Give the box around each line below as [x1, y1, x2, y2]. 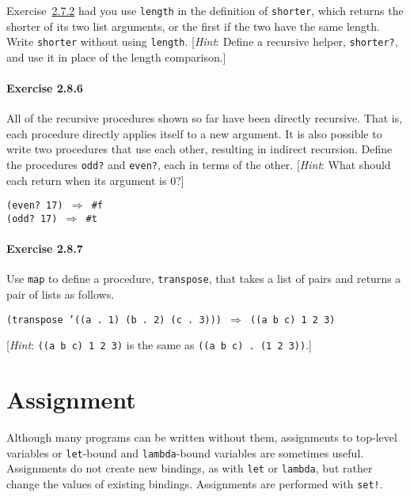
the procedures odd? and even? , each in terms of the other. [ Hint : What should [6, 156, 391, 173]
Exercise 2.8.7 [6, 240, 83, 257]
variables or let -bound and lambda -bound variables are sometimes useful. [6, 444, 364, 461]
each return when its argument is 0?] [6, 171, 184, 188]
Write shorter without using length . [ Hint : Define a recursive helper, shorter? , [6, 33, 398, 50]
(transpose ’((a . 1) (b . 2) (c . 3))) [6, 314, 222, 326]
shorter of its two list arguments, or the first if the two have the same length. [6, 17, 380, 34]
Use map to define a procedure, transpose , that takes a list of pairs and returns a [6, 270, 401, 287]
